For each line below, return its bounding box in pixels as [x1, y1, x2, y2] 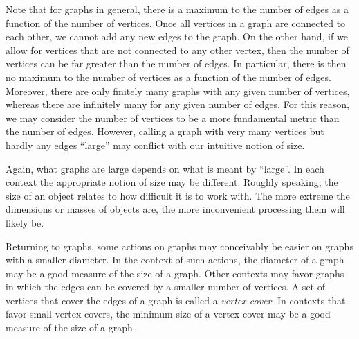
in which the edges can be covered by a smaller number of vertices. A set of [6, 279, 325, 294]
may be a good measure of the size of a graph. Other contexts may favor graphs [6, 266, 344, 280]
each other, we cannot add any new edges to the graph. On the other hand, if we [6, 29, 348, 44]
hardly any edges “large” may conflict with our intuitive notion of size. [6, 137, 305, 152]
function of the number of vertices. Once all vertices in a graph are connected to [6, 15, 346, 30]
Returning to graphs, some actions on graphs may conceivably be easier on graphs [6, 238, 353, 253]
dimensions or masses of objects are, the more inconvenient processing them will [6, 202, 345, 216]
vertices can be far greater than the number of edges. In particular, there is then [6, 56, 347, 71]
